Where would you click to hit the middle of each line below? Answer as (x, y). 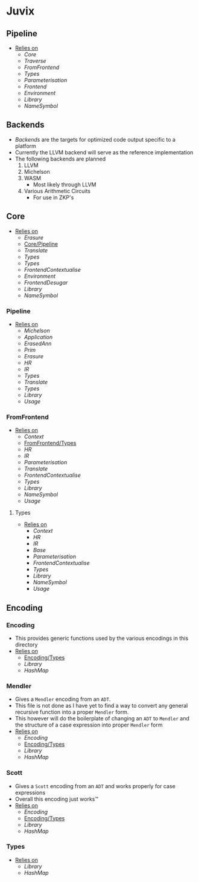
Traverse (35, 61)
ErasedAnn (38, 343)
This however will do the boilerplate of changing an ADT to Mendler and (102, 719)
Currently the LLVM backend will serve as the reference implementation (104, 152)
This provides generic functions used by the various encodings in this (102, 638)
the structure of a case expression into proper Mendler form (89, 725)
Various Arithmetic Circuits (57, 191)
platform (25, 146)
